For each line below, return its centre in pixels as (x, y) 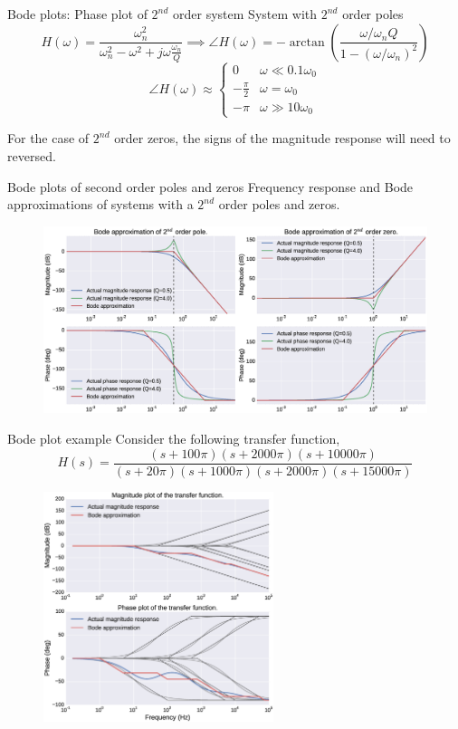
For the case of (48, 138)
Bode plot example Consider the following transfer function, (174, 439)
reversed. (32, 156)
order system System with (245, 14)
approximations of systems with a (100, 204)
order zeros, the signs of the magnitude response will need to (282, 138)
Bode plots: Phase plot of (77, 14)
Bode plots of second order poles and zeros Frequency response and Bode (210, 186)
